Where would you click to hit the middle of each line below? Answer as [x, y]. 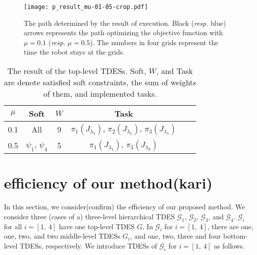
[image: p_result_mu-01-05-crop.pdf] [86, 7]
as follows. [229, 245]
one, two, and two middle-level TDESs [62, 236]
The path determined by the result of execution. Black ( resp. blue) [125, 23]
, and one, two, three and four [176, 236]
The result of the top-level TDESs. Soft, [77, 71]
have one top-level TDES [97, 226]
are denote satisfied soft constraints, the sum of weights [100, 82]
